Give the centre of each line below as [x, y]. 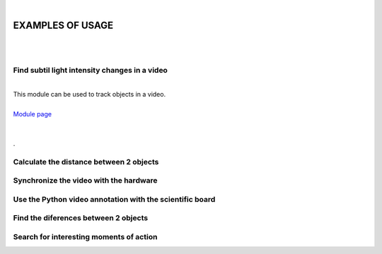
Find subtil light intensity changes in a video [90, 71]
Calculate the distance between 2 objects [86, 162]
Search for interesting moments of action [85, 236]
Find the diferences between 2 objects [81, 218]
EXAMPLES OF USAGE [63, 25]
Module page [33, 114]
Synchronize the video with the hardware [86, 181]
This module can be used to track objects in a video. [89, 94]
